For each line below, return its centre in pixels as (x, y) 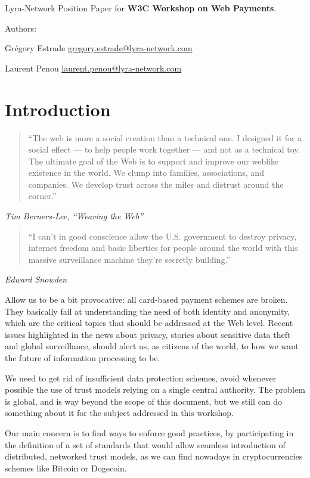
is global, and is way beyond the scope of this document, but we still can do (144, 401)
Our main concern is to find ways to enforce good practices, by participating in (149, 432)
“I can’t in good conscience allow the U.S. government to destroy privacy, (162, 236)
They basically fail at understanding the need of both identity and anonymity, (148, 311)
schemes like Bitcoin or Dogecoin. (66, 468)
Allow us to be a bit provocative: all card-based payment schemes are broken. (146, 299)
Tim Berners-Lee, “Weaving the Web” (74, 216)
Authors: (21, 28)
